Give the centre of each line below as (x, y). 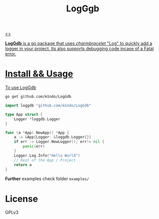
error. (11, 54)
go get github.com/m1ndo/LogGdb (38, 97)
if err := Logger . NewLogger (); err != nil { (59, 142)
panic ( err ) (34, 146)
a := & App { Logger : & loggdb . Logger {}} (53, 137)
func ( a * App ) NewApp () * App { (37, 132)
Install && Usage (39, 74)
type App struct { (24, 114)
